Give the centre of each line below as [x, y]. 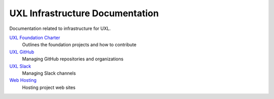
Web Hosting [23, 80]
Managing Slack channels [49, 73]
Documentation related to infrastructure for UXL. [60, 28]
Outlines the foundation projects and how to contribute [79, 45]
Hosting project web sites [49, 87]
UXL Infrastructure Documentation [84, 13]
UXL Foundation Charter [35, 38]
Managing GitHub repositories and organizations [73, 59]
